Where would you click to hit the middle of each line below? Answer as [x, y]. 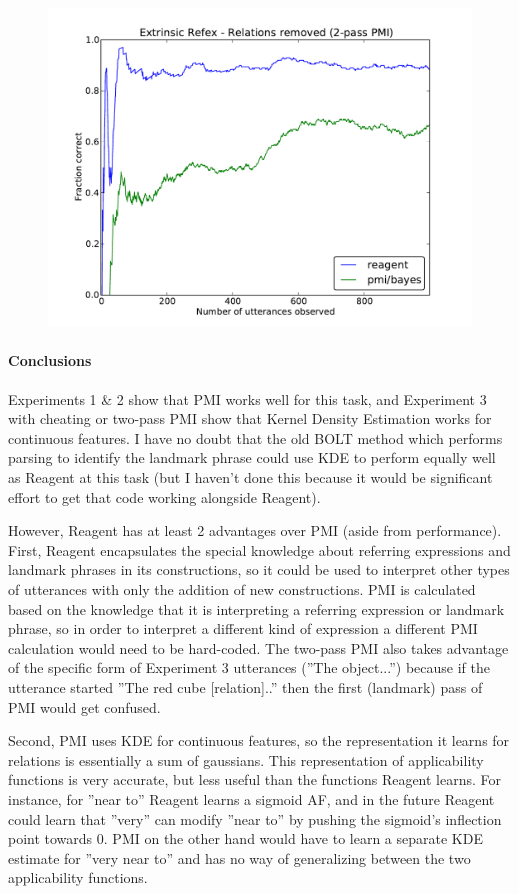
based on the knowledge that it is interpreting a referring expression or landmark [256, 608]
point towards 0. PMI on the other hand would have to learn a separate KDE [245, 838]
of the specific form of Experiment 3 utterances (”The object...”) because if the [249, 667]
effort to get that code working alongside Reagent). [164, 496]
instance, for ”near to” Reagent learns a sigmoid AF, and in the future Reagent [251, 798]
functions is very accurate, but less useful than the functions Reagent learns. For [255, 779]
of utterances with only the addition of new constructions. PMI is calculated [242, 588]
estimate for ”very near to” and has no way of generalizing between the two [239, 857]
